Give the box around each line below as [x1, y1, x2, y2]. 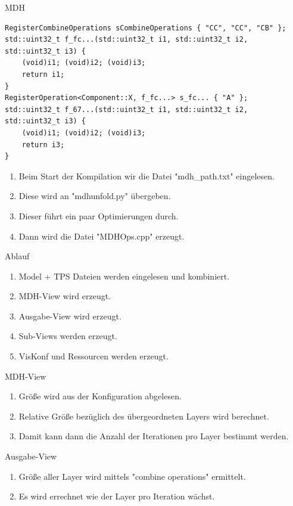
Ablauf [5, 250, 30, 262]
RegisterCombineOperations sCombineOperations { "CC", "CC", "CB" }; [5, 23, 286, 32]
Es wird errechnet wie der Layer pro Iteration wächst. [18, 490, 215, 502]
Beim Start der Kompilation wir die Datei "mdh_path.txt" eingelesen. [18, 169, 275, 182]
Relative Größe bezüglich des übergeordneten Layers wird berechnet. [18, 409, 269, 422]
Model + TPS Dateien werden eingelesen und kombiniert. [18, 269, 230, 282]
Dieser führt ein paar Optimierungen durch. [18, 209, 179, 222]
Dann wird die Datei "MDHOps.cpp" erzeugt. [18, 229, 185, 242]
